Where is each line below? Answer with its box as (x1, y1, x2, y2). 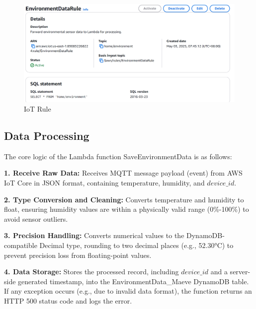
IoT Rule (24, 104, 51, 114)
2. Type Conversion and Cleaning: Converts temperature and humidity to (4, 194, 244, 204)
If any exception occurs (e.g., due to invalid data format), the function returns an (4, 286, 252, 296)
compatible (4, 240, 37, 250)
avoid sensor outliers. (4, 213, 68, 224)
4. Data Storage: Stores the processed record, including (4, 266, 179, 277)
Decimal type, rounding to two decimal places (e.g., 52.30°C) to (39, 240, 234, 250)
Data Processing (4, 128, 89, 143)
